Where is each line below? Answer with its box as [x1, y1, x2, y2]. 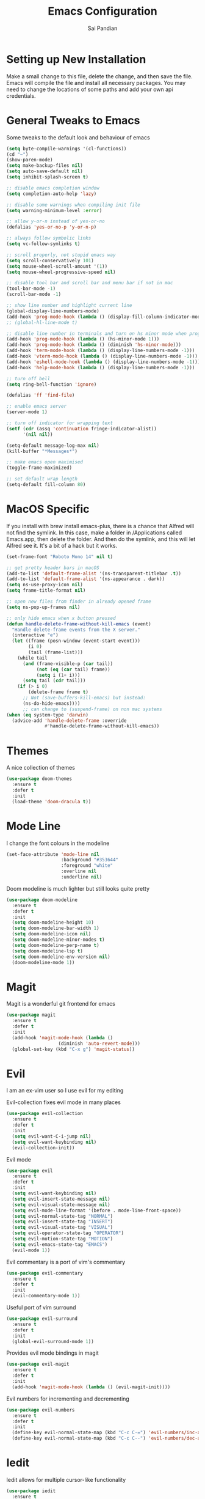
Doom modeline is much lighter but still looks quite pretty [6, 885, 150, 892]
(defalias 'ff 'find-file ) [6, 392, 75, 399]
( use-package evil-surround [6, 1316, 78, 1322]
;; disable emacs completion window [6, 185, 99, 191]
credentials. [6, 92, 36, 99]
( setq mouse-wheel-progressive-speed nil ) [6, 269, 116, 275]
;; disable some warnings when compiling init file [6, 202, 140, 208]
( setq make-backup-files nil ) [6, 163, 84, 169]
